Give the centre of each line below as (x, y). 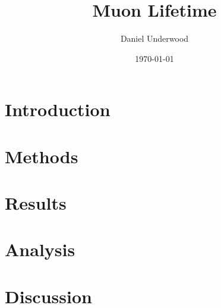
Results (36, 203)
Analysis (40, 249)
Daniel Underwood (154, 38)
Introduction (58, 109)
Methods (42, 156)
